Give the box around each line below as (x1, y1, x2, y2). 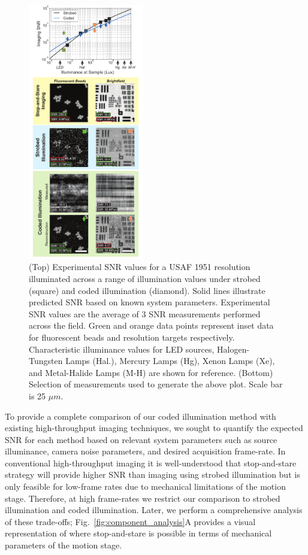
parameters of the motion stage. (5, 539, 122, 551)
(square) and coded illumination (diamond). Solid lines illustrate (29, 284, 265, 296)
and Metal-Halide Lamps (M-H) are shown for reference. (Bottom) (29, 366, 273, 378)
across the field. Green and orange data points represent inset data (29, 319, 274, 332)
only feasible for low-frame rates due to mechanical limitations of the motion (5, 480, 286, 493)
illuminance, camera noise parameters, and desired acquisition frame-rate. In (5, 445, 286, 457)
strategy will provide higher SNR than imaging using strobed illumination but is (5, 468, 300, 481)
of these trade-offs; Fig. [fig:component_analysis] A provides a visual (5, 515, 256, 527)
